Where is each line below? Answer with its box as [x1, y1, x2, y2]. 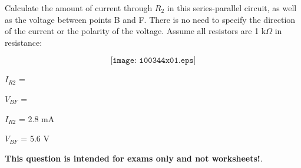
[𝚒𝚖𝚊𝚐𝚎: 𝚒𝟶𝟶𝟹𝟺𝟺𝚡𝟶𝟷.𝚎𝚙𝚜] [110, 56, 196, 65]
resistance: [5, 36, 42, 48]
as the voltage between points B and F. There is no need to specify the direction [5, 13, 296, 25]
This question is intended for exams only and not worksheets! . [5, 152, 263, 164]
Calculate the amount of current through [5, 2, 153, 14]
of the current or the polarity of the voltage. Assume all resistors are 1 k [5, 25, 266, 37]
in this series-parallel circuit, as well [167, 2, 297, 14]
